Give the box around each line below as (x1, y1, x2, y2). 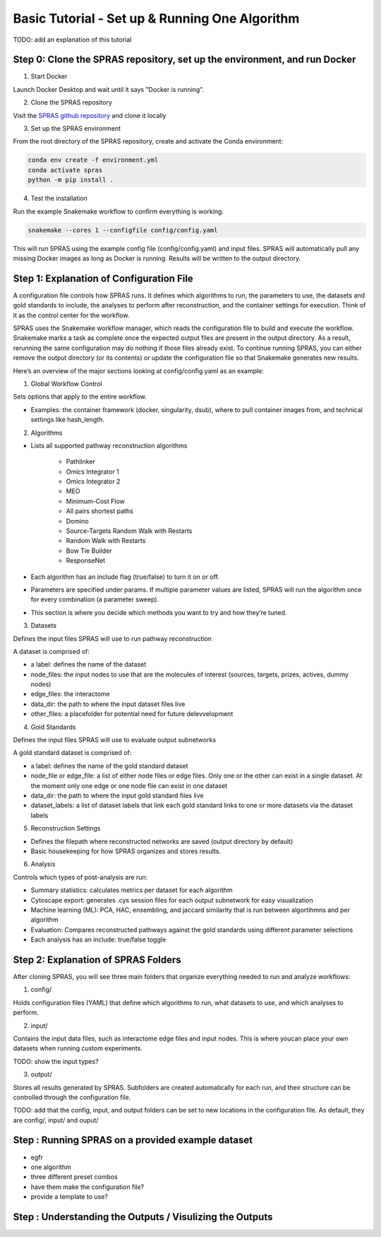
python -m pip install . (28, 176, 114, 184)
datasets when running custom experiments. (13, 1044, 143, 1053)
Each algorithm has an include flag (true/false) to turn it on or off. (30, 573, 220, 581)
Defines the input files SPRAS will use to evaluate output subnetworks (13, 736, 217, 744)
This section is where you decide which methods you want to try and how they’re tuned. (30, 608, 287, 616)
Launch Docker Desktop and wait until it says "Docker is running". (13, 85, 205, 93)
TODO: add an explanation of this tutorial (13, 35, 132, 44)
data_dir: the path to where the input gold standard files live (30, 792, 204, 799)
